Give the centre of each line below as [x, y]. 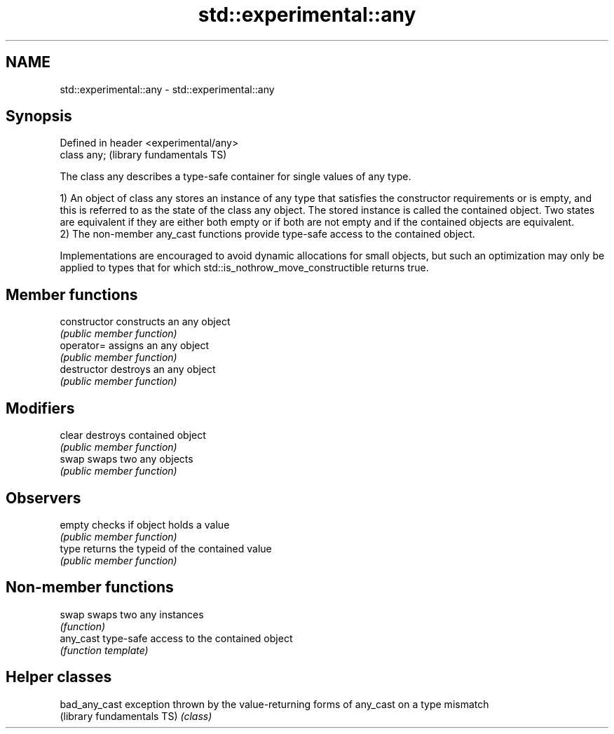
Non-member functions [90, 587]
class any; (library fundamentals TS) [143, 155]
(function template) [104, 650]
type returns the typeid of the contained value [166, 548]
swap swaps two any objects [127, 459]
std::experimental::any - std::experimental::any [167, 89]
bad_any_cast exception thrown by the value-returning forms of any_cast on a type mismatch [274, 704]
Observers [43, 498]
